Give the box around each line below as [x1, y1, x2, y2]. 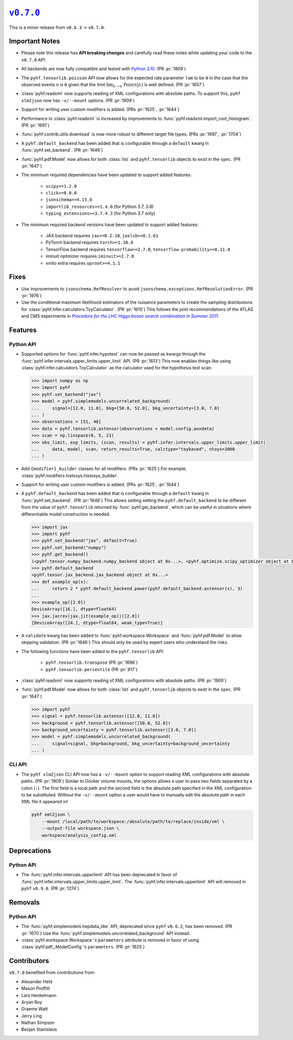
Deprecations [9, 846, 51, 855]
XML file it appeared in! [21, 799, 68, 805]
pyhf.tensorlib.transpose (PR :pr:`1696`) [45, 659, 138, 665]
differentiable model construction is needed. [21, 511, 111, 517]
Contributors [9, 957, 49, 965]
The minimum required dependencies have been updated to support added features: [21, 172, 192, 178]
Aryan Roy [21, 999, 42, 1005]
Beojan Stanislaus [21, 1026, 57, 1032]
